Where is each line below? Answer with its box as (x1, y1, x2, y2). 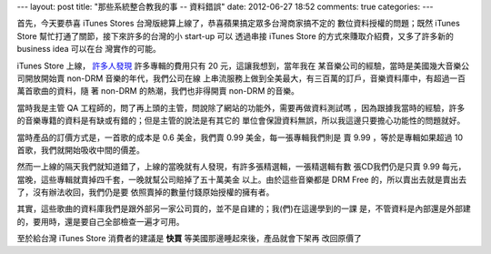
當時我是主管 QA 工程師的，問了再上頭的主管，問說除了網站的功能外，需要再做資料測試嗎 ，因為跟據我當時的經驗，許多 (16, 102, 466, 113)
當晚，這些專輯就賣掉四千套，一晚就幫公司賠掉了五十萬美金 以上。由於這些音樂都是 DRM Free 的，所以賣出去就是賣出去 (16, 174, 467, 185)
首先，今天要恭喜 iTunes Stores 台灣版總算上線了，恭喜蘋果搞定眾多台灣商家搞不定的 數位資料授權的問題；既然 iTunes (16, 18, 461, 29)
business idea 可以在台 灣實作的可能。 (16, 44, 161, 55)
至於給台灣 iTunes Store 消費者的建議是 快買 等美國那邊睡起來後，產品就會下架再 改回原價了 (16, 233, 363, 244)
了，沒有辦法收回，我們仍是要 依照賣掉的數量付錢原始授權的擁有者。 (16, 187, 275, 198)
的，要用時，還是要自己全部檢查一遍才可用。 (16, 216, 185, 227)
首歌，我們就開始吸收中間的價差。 (16, 144, 145, 155)
